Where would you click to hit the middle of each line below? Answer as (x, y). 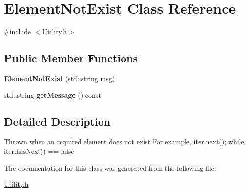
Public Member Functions (71, 58)
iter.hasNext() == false (39, 151)
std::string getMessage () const (52, 95)
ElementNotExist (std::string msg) (60, 78)
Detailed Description (57, 121)
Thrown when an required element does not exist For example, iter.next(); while (124, 141)
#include (18, 32)
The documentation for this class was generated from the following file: (110, 167)
